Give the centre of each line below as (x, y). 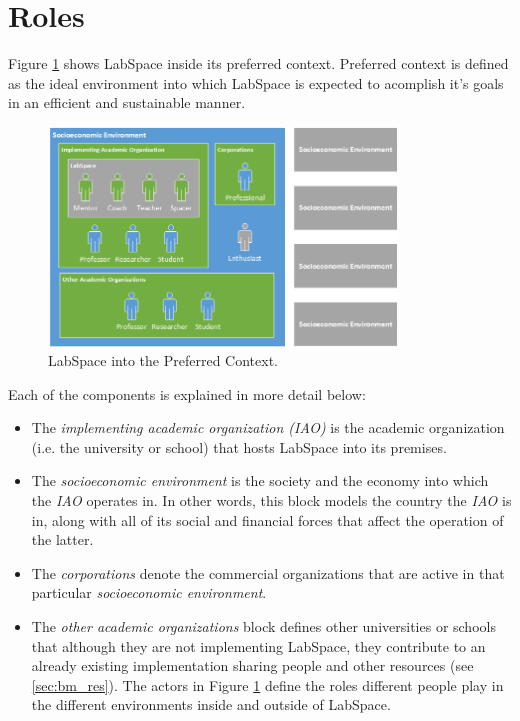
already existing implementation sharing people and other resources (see (252, 665)
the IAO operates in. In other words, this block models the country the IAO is (271, 500)
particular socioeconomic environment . (149, 592)
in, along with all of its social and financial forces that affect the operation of (267, 519)
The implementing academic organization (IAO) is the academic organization (268, 427)
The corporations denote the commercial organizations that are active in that (268, 572)
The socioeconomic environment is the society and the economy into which (260, 480)
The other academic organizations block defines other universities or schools (263, 626)
